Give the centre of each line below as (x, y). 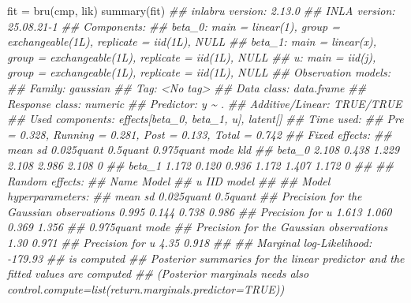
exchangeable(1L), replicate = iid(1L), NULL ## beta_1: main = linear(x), (192, 41)
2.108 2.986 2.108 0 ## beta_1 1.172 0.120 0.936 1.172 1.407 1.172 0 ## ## (200, 165)
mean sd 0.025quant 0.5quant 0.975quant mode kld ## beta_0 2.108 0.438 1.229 (204, 150)
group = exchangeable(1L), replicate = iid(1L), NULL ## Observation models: (199, 72)
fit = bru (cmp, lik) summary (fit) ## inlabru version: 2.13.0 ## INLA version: (201, 10)
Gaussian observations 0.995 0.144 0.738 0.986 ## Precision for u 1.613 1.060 (200, 211)
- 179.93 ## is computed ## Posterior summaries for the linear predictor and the (206, 258)
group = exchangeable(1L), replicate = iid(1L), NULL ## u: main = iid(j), (192, 56)
